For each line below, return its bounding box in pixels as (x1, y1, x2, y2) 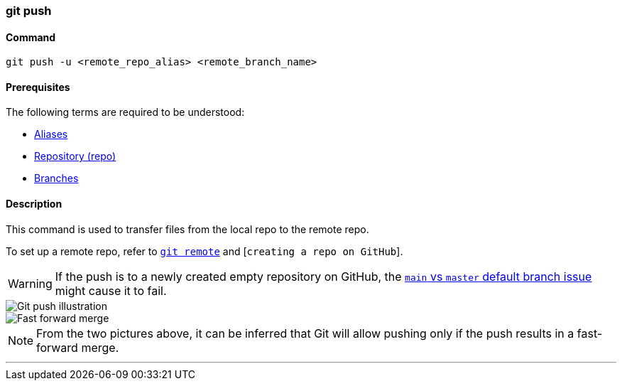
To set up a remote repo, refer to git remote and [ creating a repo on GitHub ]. (6, 245, 403, 257)
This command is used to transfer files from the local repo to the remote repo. (6, 223, 369, 235)
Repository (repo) (34, 150, 116, 163)
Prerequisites (6, 80, 70, 93)
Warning (8, 276, 53, 291)
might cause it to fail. (55, 283, 167, 298)
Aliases (34, 128, 68, 141)
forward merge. (36, 340, 119, 355)
